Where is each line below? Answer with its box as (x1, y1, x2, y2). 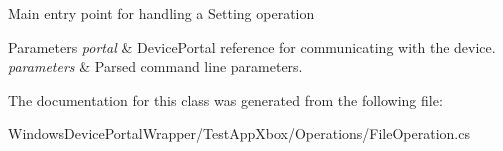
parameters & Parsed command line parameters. (8, 56, 303, 77)
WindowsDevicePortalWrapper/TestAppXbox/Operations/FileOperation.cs (8, 123, 470, 144)
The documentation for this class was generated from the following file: (8, 89, 443, 110)
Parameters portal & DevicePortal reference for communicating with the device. (8, 36, 496, 57)
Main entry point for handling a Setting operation (8, 3, 315, 23)
